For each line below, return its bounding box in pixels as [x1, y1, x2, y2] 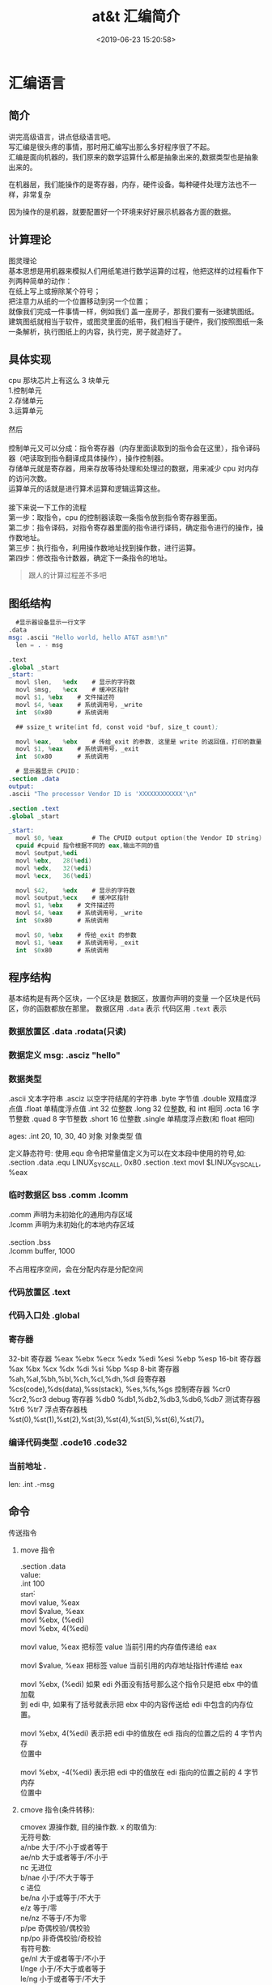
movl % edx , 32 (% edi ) [15, 864, 92, 872]
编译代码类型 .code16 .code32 [8, 1437, 128, 1448]
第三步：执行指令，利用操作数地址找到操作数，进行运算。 [8, 543, 200, 553]
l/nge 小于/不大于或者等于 [19, 1963, 107, 1973]
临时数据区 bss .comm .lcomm [8, 1190, 129, 1201]
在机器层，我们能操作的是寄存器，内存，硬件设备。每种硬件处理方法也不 [8, 179, 249, 189]
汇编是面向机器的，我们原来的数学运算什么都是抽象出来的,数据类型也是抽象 [8, 151, 259, 162]
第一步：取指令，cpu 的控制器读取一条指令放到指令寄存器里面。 [8, 513, 222, 522]
